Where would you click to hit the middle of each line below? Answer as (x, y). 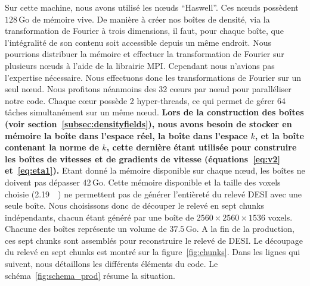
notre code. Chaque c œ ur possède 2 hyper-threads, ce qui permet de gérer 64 (145, 100)
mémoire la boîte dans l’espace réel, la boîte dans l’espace (126, 135)
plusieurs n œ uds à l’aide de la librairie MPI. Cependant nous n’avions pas (140, 65)
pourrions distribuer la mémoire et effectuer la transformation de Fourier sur (145, 54)
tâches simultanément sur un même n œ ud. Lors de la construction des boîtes (154, 112)
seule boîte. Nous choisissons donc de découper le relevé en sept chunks (135, 205)
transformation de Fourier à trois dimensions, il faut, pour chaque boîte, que (144, 31)
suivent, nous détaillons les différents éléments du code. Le (111, 264)
